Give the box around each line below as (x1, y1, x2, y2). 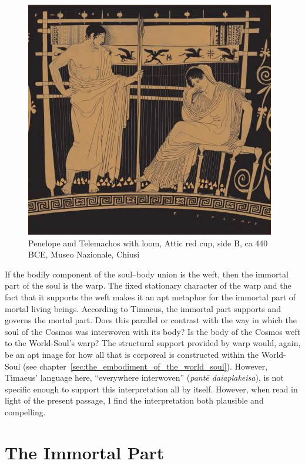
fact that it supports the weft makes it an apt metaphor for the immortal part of (5, 290, 296, 303)
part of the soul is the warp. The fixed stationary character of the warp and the (5, 279, 291, 292)
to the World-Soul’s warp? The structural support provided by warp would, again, (5, 337, 301, 349)
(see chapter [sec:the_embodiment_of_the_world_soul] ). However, (23, 360, 268, 372)
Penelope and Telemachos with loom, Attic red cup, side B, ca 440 (28, 236, 268, 249)
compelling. (5, 405, 46, 418)
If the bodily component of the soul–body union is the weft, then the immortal (5, 267, 289, 280)
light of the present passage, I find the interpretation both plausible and (5, 394, 264, 407)
